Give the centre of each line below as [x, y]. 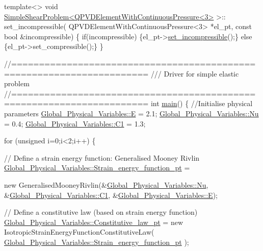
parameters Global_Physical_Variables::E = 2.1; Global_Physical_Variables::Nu [131, 113]
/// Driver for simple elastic [195, 73]
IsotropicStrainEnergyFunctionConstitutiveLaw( [79, 232]
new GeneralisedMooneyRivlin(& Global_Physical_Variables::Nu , [106, 184]
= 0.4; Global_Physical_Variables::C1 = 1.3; [75, 123]
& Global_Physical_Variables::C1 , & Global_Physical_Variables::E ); [111, 195]
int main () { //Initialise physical [202, 103]
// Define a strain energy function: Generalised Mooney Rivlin [102, 157]
